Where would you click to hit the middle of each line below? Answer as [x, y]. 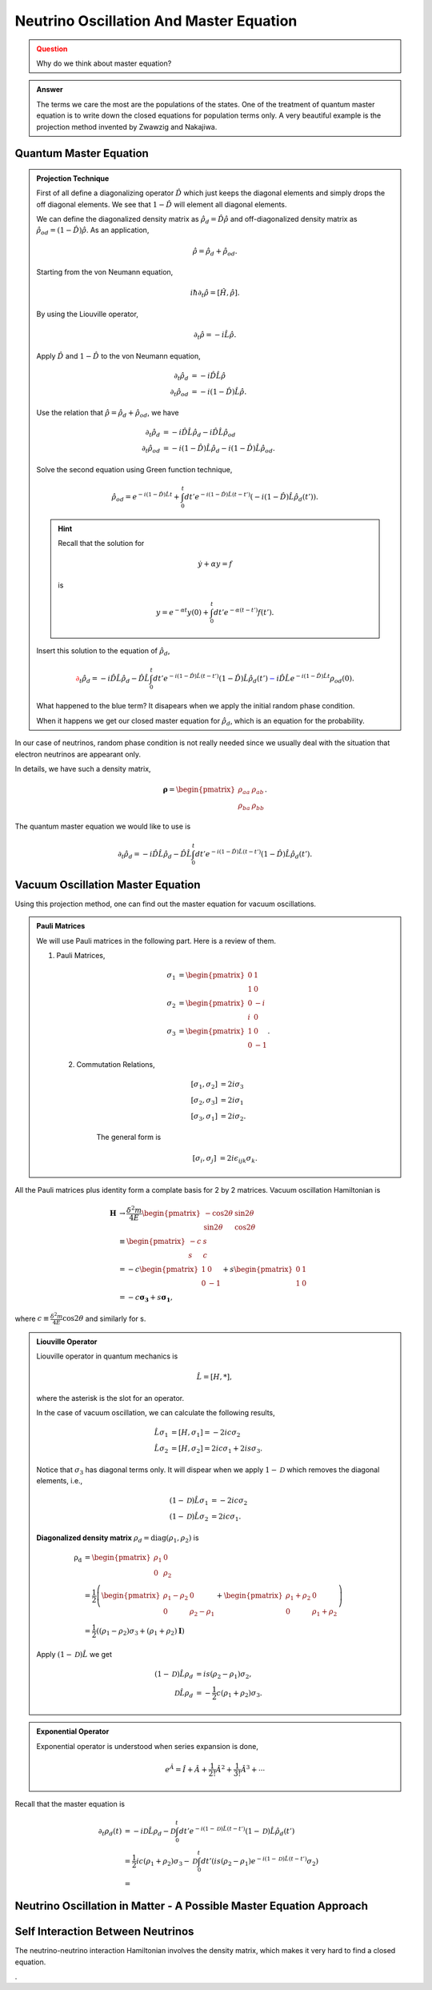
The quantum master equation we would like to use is [103, 826]
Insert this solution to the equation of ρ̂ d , [103, 652]
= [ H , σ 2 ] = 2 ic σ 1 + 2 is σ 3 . [217, 1449]
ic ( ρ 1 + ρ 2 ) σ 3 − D [167, 1862]
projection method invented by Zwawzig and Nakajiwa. [127, 126]
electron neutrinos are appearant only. [78, 754]
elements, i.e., [60, 1481]
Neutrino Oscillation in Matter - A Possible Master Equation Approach [191, 1906]
